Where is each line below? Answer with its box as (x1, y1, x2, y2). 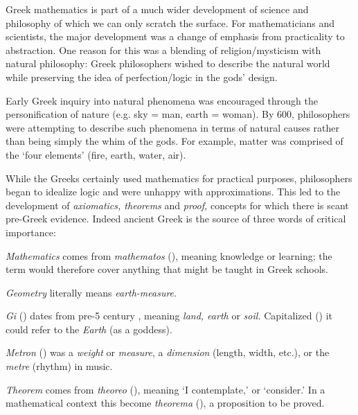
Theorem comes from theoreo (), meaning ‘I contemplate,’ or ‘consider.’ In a (6, 382, 325, 396)
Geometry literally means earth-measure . (6, 285, 177, 299)
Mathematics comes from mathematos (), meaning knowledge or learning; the (6, 248, 332, 263)
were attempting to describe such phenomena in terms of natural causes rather (6, 120, 340, 134)
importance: (6, 224, 56, 239)
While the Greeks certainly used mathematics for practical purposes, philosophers (6, 170, 352, 185)
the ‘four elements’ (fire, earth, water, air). (6, 147, 186, 161)
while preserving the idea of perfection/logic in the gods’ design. (6, 69, 278, 84)
